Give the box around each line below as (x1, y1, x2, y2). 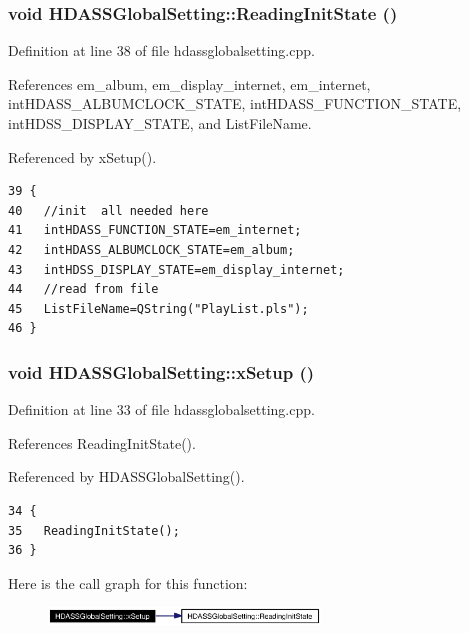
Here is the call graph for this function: (8, 572, 248, 593)
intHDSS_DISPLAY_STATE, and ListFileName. (8, 113, 312, 133)
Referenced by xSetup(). (8, 146, 157, 167)
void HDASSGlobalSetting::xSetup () (8, 359, 315, 384)
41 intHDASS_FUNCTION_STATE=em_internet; (8, 223, 302, 238)
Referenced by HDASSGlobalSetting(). (8, 466, 245, 487)
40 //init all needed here (8, 203, 209, 218)
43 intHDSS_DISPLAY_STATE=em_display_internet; (8, 262, 345, 277)
